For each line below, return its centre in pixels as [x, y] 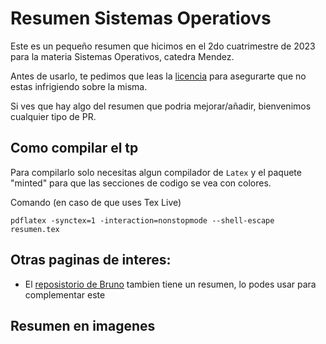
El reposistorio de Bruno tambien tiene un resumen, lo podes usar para [170, 284]
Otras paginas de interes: [91, 260]
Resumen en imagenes [83, 325]
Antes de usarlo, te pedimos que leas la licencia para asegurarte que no [158, 76]
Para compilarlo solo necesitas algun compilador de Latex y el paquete [156, 172]
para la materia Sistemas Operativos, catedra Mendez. [122, 56]
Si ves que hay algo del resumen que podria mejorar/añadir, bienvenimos [161, 106]
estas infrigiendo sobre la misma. [79, 86]
